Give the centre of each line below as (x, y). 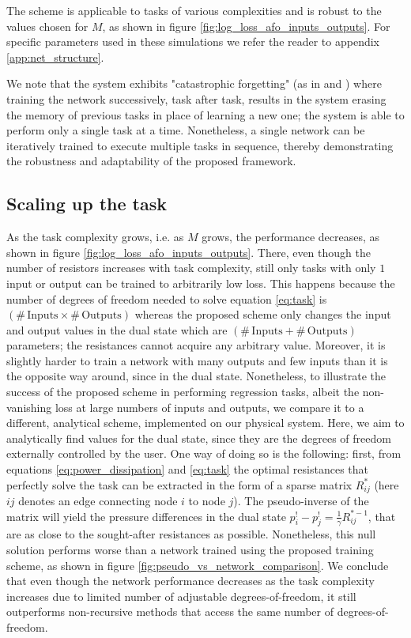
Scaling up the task (87, 204)
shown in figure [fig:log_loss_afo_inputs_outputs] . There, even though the (189, 252)
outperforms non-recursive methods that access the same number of (170, 612)
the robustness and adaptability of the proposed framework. (151, 161)
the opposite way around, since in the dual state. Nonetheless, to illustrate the (196, 376)
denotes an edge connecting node (98, 501)
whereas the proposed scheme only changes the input (263, 314)
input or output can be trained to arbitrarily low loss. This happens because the (201, 283)
